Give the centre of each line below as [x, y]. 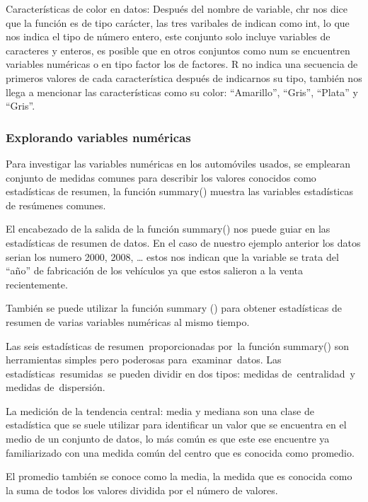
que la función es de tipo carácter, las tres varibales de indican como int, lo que [178, 22]
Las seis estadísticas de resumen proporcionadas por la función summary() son [177, 345]
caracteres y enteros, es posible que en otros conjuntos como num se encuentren [178, 50]
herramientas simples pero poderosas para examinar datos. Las [144, 360]
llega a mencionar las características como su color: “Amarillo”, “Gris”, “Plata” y [182, 92]
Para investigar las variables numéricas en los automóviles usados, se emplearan [178, 163]
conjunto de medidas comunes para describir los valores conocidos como [161, 177]
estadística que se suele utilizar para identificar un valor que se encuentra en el [176, 425]
